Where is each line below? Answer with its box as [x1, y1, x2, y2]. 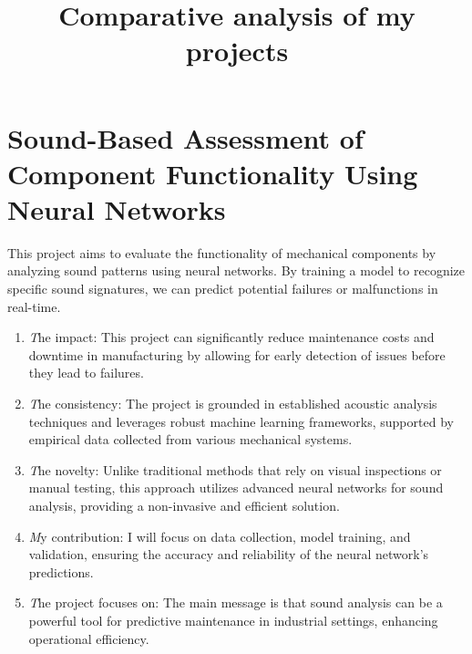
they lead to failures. [28, 363, 144, 382]
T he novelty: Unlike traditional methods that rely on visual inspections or [28, 460, 442, 479]
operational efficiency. [28, 628, 149, 648]
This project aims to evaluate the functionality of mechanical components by [7, 243, 436, 262]
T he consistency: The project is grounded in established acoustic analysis [28, 394, 437, 413]
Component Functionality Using [7, 154, 418, 192]
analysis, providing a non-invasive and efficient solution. [28, 496, 340, 514]
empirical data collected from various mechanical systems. [28, 430, 353, 449]
